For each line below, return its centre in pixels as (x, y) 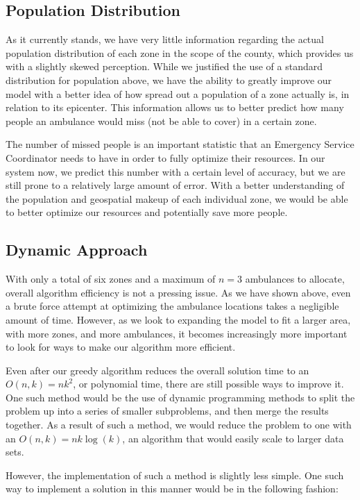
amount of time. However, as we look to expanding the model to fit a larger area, (178, 319)
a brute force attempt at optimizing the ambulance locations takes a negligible (172, 306)
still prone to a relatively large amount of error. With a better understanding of (175, 185)
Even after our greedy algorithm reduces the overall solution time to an (157, 370)
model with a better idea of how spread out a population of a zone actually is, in (178, 93)
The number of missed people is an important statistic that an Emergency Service (180, 144)
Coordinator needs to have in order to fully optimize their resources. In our (165, 157)
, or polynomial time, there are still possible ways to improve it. (208, 384)
